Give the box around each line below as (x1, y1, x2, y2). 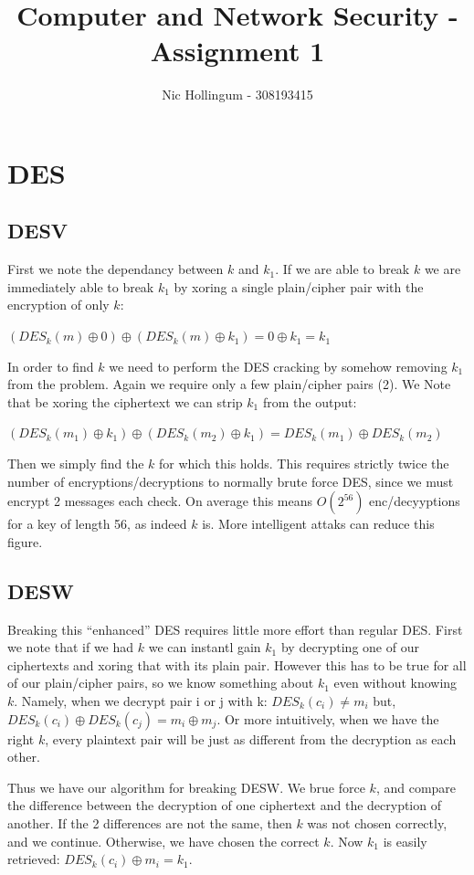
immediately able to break (7, 277, 154, 296)
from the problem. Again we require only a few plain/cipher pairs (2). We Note (7, 374, 451, 394)
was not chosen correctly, (307, 813, 448, 832)
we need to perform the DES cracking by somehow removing (109, 356, 448, 375)
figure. (7, 532, 43, 551)
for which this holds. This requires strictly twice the (159, 454, 449, 473)
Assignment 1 (150, 32, 325, 69)
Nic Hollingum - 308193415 (162, 85, 313, 104)
